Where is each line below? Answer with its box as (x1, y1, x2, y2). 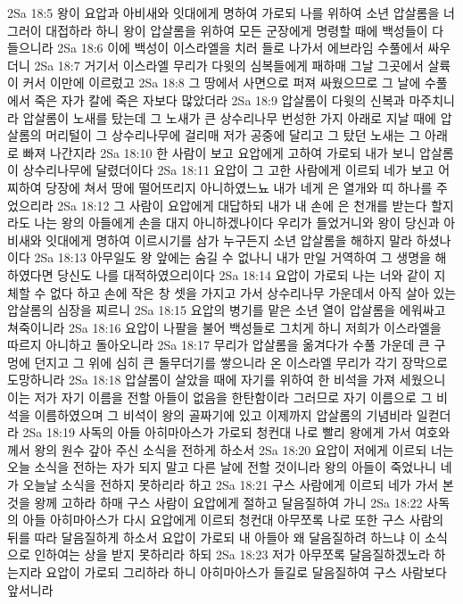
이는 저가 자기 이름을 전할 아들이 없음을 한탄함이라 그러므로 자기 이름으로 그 (7, 388, 433, 407)
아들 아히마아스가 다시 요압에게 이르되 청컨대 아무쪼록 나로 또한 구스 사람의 (22, 510, 444, 529)
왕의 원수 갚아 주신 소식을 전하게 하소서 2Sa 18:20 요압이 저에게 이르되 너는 (34, 440, 454, 459)
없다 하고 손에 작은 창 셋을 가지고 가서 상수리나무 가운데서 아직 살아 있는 (49, 283, 457, 302)
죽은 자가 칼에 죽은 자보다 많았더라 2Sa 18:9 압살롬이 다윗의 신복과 (34, 90, 405, 109)
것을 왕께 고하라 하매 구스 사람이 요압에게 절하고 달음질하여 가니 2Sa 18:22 (7, 492, 423, 511)
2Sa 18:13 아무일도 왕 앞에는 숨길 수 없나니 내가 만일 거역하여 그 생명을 (34, 248, 431, 267)
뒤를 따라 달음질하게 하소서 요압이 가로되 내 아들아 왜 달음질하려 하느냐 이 (7, 527, 421, 546)
